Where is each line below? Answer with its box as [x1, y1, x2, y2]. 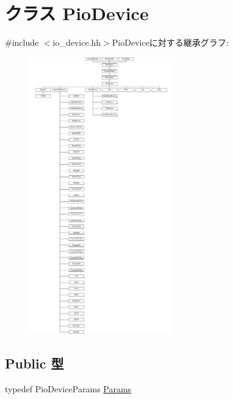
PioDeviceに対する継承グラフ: [112, 36, 229, 49]
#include [5, 36, 39, 49]
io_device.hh [52, 36, 101, 49]
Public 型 [5, 354, 64, 373]
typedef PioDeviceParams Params [5, 383, 132, 395]
